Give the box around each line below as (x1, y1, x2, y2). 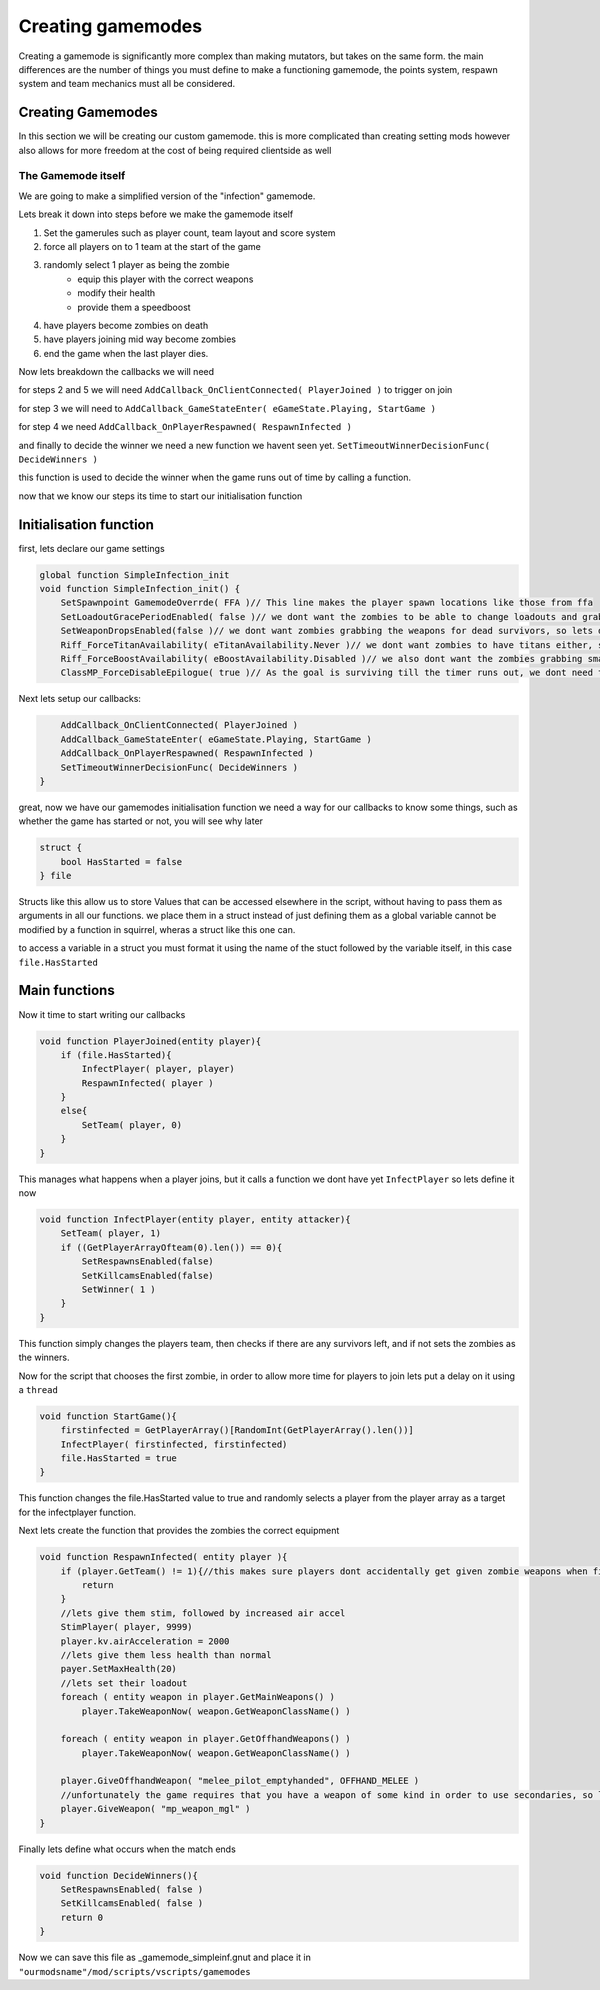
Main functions (18, 982, 115, 999)
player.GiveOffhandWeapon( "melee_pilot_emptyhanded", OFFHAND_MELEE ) (60, 1775, 420, 1787)
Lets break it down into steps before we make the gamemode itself (18, 208, 294, 220)
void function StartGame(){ (39, 1410, 177, 1422)
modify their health (77, 287, 156, 299)
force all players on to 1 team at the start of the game (43, 240, 262, 252)
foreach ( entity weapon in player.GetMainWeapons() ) (60, 1691, 335, 1703)
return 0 (60, 1911, 104, 1923)
